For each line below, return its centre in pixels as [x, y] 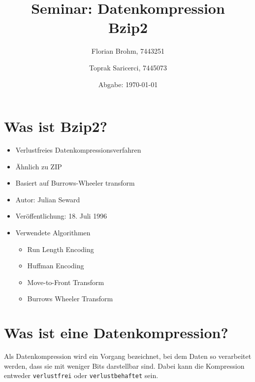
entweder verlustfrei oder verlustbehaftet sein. [81, 375]
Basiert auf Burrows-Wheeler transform [75, 183]
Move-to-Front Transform [66, 282]
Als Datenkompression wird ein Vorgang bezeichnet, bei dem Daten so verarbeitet [128, 356]
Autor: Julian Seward [48, 199]
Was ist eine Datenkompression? [116, 333]
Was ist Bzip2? [56, 126]
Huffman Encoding [56, 266]
